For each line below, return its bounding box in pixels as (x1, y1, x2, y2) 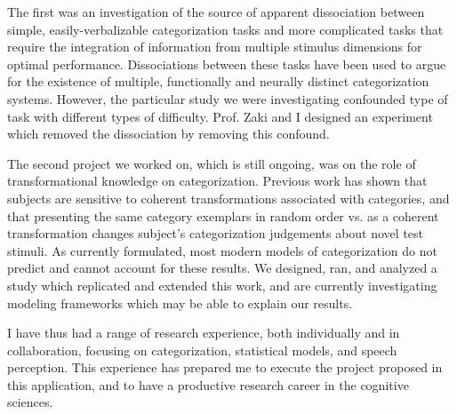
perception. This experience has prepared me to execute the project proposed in (7, 358, 443, 377)
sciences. (7, 393, 53, 411)
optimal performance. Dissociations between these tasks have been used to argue (7, 54, 446, 73)
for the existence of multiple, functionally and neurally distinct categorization (7, 72, 429, 91)
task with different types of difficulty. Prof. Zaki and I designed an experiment (7, 107, 433, 125)
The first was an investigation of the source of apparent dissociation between (7, 3, 425, 20)
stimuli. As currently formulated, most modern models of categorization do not (7, 241, 437, 259)
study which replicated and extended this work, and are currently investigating (7, 275, 437, 294)
